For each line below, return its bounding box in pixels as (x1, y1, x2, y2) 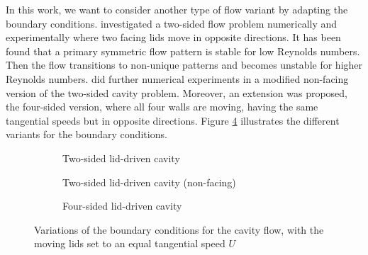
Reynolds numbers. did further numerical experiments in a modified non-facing (6, 71, 349, 86)
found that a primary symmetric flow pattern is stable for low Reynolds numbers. (6, 43, 360, 58)
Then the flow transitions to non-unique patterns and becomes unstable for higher (6, 57, 363, 72)
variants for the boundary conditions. (6, 127, 167, 142)
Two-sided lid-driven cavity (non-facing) (62, 174, 236, 189)
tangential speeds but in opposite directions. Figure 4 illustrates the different (6, 113, 340, 127)
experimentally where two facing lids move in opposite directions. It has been (6, 30, 341, 45)
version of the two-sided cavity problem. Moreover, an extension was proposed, (6, 85, 348, 100)
